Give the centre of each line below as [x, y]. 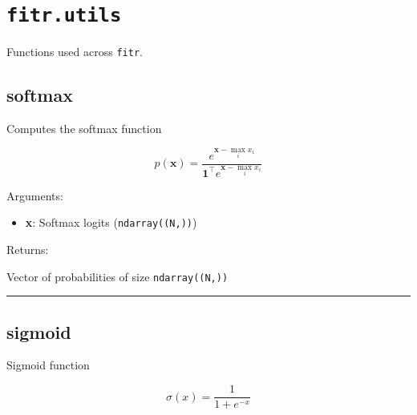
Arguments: [35, 195]
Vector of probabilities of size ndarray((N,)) [117, 276]
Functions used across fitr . [75, 52]
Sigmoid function [48, 365]
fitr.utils [64, 16]
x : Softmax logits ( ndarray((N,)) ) [111, 222]
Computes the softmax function [84, 129]
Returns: [28, 249]
